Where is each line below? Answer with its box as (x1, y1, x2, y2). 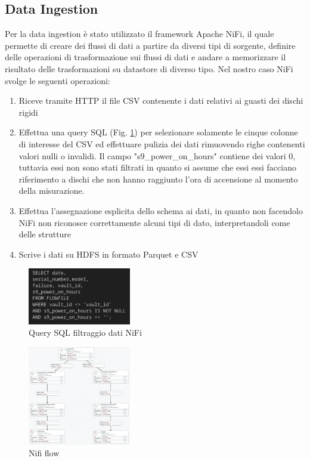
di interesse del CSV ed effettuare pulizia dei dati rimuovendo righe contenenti (18, 137, 305, 150)
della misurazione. (18, 184, 85, 197)
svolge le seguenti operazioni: (5, 74, 110, 86)
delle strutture (18, 228, 72, 240)
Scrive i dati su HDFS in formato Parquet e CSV (18, 247, 199, 260)
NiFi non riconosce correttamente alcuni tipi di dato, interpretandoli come (18, 216, 290, 228)
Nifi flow (29, 447, 60, 459)
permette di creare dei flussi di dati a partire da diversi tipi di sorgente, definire (5, 39, 296, 51)
